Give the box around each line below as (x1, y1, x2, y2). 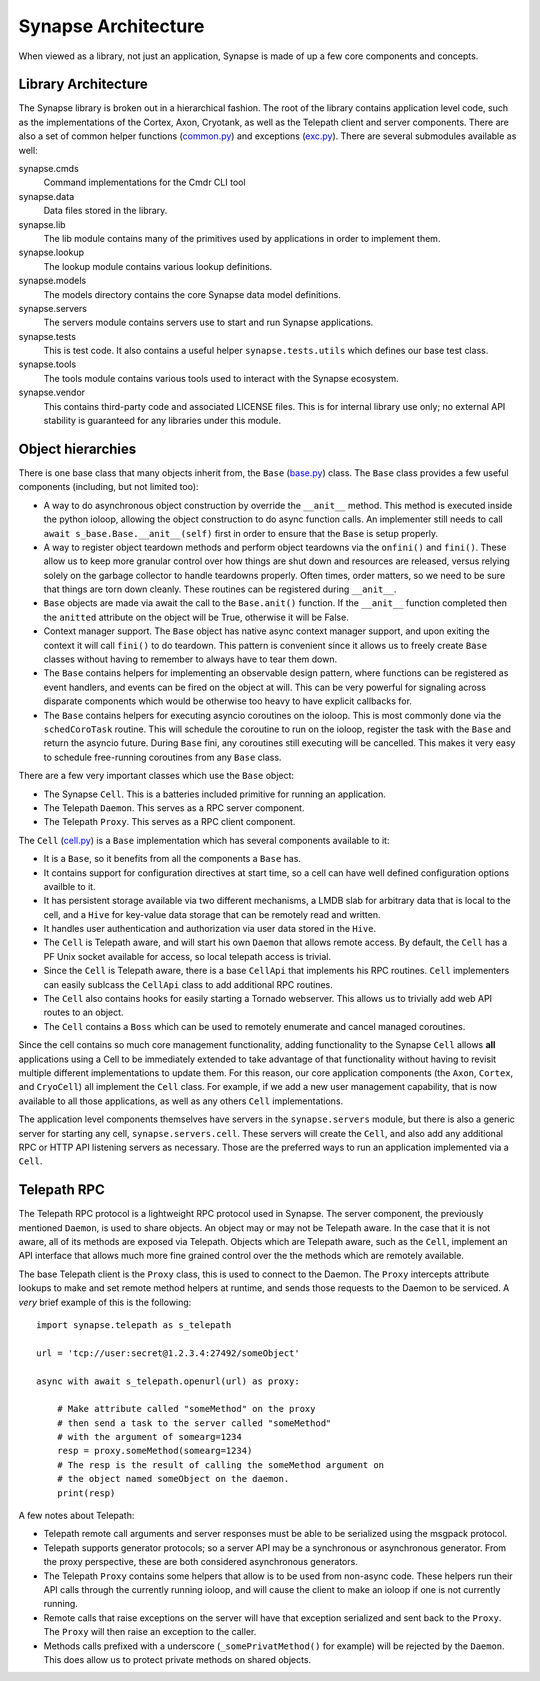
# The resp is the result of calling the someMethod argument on (56, 1459, 385, 1470)
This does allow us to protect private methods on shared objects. (43, 1653, 312, 1665)
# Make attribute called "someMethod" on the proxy (56, 1403, 316, 1415)
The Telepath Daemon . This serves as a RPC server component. (43, 801, 305, 814)
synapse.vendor (18, 386, 85, 399)
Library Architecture (18, 76, 149, 93)
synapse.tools (18, 358, 77, 370)
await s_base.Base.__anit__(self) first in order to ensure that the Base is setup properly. (43, 527, 439, 539)
